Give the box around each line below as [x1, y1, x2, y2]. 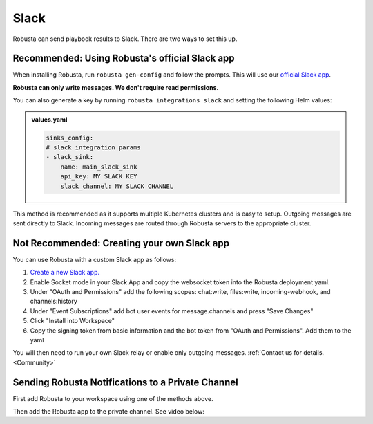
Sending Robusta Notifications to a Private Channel [12, 376, 238, 388]
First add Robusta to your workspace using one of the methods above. [12, 394, 213, 403]
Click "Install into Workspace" [30, 317, 115, 325]
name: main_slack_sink [60, 163, 137, 171]
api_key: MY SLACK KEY [60, 173, 137, 181]
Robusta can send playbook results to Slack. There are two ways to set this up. [12, 35, 238, 43]
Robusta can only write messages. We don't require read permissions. [12, 83, 219, 91]
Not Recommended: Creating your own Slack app [12, 237, 229, 249]
